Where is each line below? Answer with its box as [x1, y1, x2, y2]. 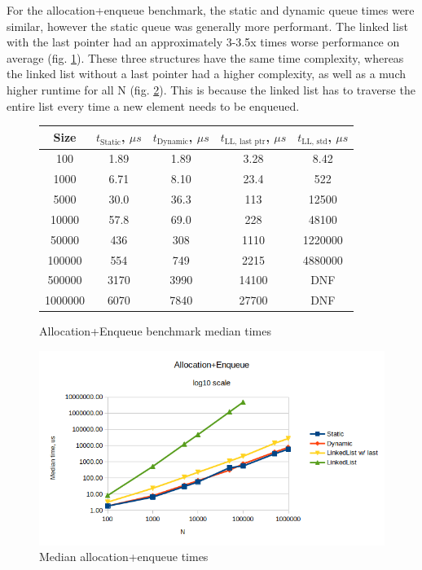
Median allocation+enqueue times [39, 548, 209, 565]
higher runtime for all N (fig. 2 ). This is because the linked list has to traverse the [7, 81, 415, 98]
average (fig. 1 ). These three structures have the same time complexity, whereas [7, 49, 404, 66]
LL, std [301, 138, 327, 147]
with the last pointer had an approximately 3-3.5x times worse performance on [7, 33, 400, 50]
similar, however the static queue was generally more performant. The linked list [7, 17, 408, 34]
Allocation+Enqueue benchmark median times [39, 322, 271, 340]
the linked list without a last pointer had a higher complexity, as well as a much [7, 65, 406, 82]
